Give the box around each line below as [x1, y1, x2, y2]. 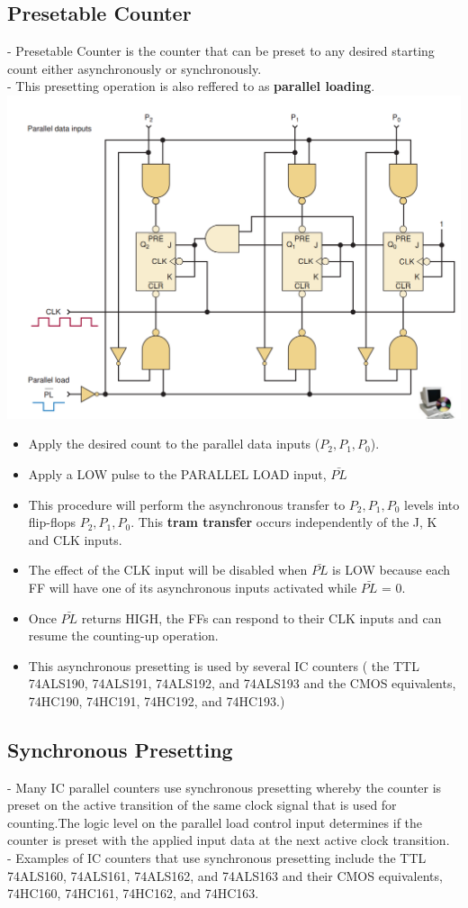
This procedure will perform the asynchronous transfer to [28, 495, 346, 513]
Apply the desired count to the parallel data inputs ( [28, 434, 320, 453]
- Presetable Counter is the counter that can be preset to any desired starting [7, 41, 435, 60]
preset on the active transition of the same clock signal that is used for [7, 795, 397, 814]
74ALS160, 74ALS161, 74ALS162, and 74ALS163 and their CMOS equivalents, [7, 866, 443, 885]
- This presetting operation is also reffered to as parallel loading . [7, 77, 375, 95]
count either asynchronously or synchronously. [7, 59, 262, 77]
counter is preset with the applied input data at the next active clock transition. [7, 831, 450, 849]
